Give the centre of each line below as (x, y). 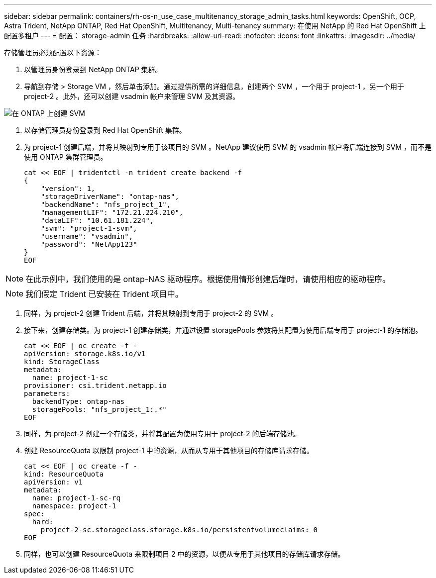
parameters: (47, 393)
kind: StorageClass (62, 362)
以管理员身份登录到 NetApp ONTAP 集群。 (93, 69)
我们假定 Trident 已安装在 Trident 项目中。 (104, 294)
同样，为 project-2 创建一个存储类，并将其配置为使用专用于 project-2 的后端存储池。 (163, 433)
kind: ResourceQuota (64, 474)
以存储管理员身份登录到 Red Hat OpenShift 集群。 (105, 130)
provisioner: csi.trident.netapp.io (95, 385)
